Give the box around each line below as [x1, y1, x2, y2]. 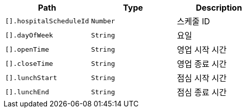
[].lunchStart [5, 73, 57, 82]
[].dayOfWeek [5, 31, 53, 39]
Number [91, 17, 115, 25]
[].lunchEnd [5, 88, 50, 96]
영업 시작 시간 [177, 45, 227, 55]
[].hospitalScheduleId [5, 17, 89, 25]
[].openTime [5, 45, 50, 53]
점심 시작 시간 [177, 73, 227, 83]
